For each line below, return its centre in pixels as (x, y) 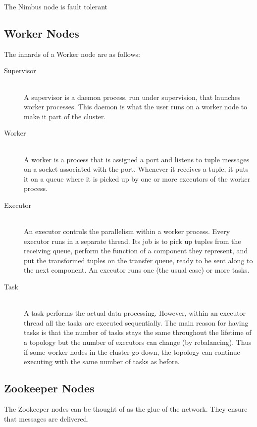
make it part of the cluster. (65, 116)
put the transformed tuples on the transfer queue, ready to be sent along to (138, 260)
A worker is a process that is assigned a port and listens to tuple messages (137, 159)
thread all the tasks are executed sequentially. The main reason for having (136, 322)
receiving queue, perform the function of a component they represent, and (136, 251)
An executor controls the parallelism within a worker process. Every (127, 231)
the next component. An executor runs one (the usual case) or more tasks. (137, 270)
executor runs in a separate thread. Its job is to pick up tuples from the (132, 241)
